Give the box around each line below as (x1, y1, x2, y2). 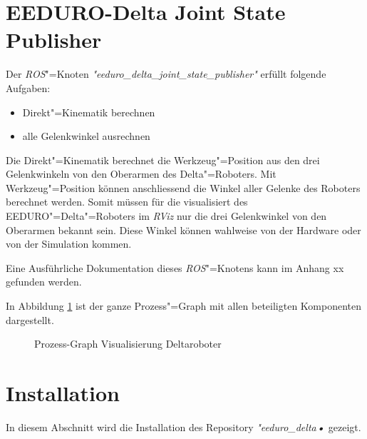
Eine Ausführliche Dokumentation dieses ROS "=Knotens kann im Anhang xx (6, 260, 344, 275)
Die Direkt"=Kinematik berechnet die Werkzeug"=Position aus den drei (6, 152, 320, 167)
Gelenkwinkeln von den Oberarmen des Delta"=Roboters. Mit (6, 166, 276, 181)
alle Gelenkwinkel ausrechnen (22, 128, 150, 143)
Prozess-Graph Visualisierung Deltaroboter (34, 336, 222, 351)
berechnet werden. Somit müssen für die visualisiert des (6, 194, 248, 209)
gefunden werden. (6, 274, 82, 289)
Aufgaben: (6, 80, 51, 95)
